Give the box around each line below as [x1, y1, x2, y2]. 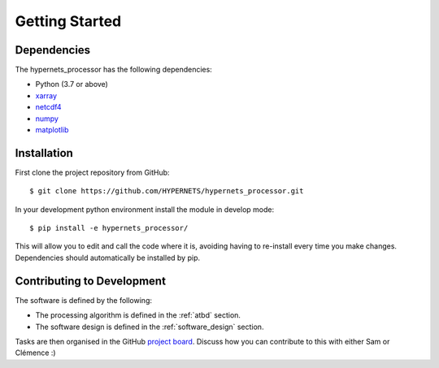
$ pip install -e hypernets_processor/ [29, 223, 189, 233]
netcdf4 [35, 102, 62, 112]
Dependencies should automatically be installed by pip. [15, 253, 201, 262]
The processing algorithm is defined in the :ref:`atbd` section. [35, 310, 241, 320]
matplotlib [35, 125, 69, 135]
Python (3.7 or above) [35, 80, 109, 89]
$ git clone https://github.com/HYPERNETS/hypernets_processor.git [29, 187, 304, 196]
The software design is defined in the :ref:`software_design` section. [35, 322, 264, 331]
